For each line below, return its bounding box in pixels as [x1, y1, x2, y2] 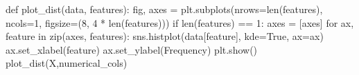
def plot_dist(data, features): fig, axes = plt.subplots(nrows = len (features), [6, 2, 323, 16]
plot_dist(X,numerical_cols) [6, 56, 128, 70]
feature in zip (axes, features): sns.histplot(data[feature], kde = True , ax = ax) [6, 29, 324, 43]
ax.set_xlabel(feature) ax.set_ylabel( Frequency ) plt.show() [6, 42, 258, 56]
